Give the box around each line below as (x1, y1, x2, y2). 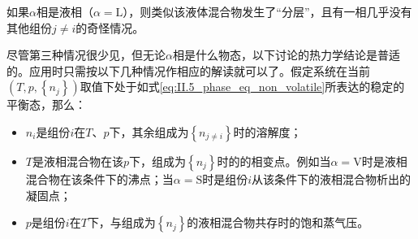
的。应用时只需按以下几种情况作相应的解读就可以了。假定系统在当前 (6, 62, 370, 79)
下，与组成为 (87, 214, 156, 231)
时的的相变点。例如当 (217, 152, 331, 169)
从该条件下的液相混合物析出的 (252, 170, 412, 187)
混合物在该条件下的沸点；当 (25, 170, 174, 187)
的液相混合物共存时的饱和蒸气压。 (187, 214, 369, 231)
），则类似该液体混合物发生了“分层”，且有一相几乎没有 (123, 3, 412, 20)
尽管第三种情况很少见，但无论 (6, 46, 166, 63)
